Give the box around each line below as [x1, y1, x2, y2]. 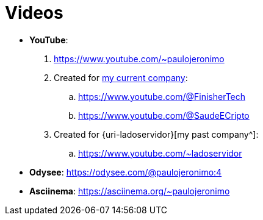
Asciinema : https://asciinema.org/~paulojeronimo [29, 185, 230, 196]
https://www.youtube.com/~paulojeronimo [54, 53, 225, 64]
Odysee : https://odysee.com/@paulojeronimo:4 [29, 166, 222, 177]
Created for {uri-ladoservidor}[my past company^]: [54, 129, 259, 140]
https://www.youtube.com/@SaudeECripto [78, 110, 250, 121]
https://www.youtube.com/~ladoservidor [78, 147, 242, 158]
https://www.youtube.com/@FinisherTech [78, 91, 246, 102]
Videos [5, 2, 63, 23]
